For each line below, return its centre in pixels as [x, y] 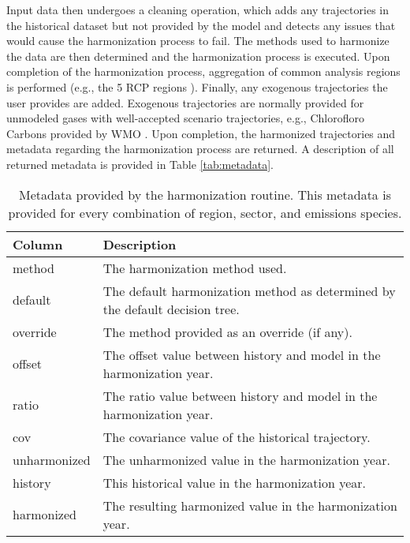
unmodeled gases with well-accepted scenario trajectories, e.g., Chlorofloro [185, 118]
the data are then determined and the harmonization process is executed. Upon [198, 56]
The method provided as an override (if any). [227, 331]
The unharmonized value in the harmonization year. [246, 459]
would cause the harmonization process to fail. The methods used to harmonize [198, 41]
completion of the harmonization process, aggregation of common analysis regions [203, 71]
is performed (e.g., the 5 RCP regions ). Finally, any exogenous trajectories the [197, 86]
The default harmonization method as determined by [249, 290]
